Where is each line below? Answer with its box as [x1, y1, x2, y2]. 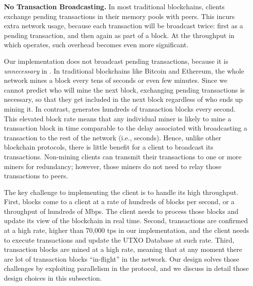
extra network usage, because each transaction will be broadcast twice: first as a [4, 20, 243, 31]
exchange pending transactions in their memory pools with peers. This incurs [4, 11, 235, 21]
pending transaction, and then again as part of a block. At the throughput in [4, 30, 234, 40]
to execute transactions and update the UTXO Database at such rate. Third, [4, 234, 234, 245]
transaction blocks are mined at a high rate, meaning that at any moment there [4, 244, 242, 254]
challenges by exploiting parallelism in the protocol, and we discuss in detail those [4, 263, 249, 273]
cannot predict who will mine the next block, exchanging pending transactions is [4, 84, 245, 95]
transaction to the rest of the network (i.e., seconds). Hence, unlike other [4, 132, 221, 142]
